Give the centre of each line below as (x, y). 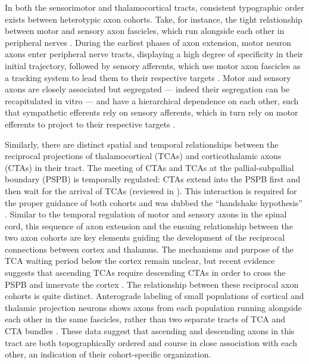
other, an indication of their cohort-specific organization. (108, 354)
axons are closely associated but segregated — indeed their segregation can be (147, 89)
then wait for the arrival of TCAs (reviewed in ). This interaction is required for (151, 190)
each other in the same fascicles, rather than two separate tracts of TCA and (145, 319)
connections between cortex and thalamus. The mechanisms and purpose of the (149, 249)
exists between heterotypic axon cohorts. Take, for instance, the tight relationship (154, 19)
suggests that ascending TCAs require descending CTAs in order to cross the (145, 273)
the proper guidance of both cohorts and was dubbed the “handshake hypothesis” (154, 202)
